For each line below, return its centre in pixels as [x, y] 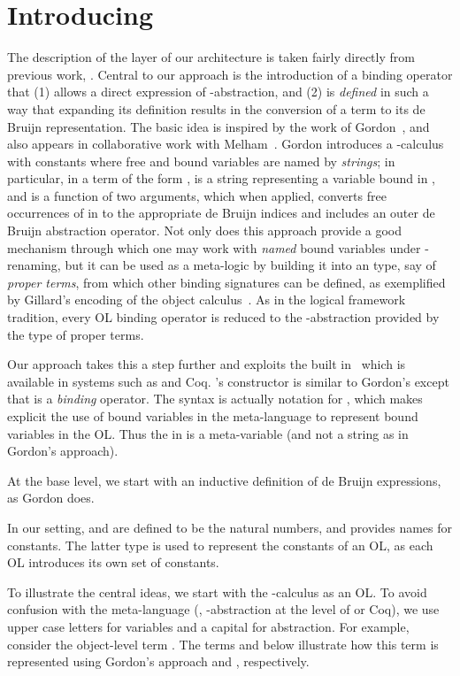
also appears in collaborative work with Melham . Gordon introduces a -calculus [226, 144]
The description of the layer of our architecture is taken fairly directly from [211, 57]
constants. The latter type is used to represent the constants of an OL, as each [220, 545]
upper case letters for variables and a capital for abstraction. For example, [208, 626]
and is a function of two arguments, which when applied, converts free [197, 195]
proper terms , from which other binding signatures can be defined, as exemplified [226, 282]
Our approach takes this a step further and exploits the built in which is [207, 364]
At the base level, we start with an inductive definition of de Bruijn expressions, [224, 480]
